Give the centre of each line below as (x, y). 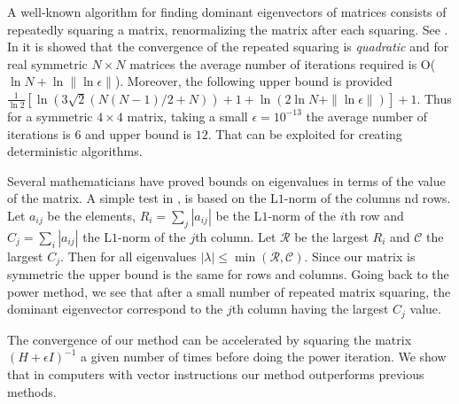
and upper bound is (139, 133)
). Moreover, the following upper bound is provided (253, 81)
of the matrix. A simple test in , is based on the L (143, 198)
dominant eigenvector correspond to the (115, 309)
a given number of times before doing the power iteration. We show (264, 357)
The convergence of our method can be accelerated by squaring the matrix (210, 339)
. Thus (434, 98)
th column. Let (236, 236)
